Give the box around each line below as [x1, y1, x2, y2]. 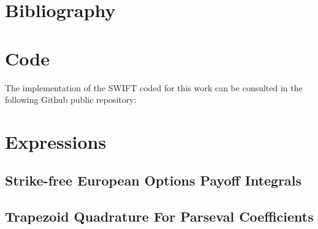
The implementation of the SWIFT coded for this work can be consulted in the [5, 81, 303, 94]
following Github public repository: [5, 93, 137, 106]
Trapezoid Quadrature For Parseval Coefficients [5, 207, 314, 226]
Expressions [5, 129, 107, 154]
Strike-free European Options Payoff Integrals [5, 171, 302, 190]
